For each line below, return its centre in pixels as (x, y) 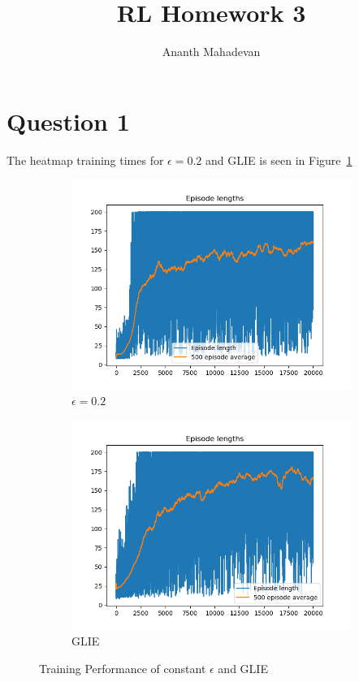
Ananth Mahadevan (211, 52)
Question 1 (68, 121)
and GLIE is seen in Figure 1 (279, 160)
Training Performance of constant (123, 668)
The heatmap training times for (85, 160)
